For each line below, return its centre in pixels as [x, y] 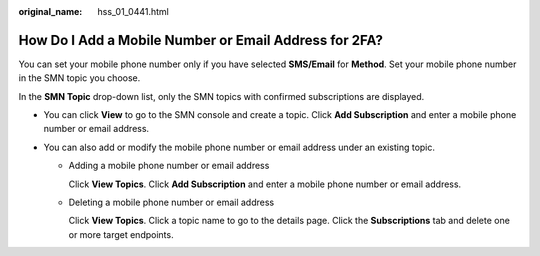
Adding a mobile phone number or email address [169, 166]
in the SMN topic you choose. [79, 78]
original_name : [50, 11]
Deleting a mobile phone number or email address [171, 202]
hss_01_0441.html [133, 11]
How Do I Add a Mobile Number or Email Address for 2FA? [201, 40]
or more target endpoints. [121, 234]
